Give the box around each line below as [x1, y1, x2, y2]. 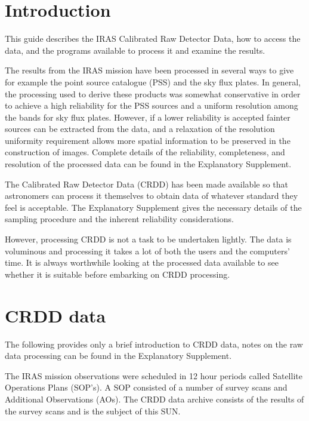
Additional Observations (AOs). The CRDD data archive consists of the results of [5, 392, 304, 405]
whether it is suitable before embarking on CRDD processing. [5, 268, 230, 280]
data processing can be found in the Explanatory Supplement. [5, 349, 232, 362]
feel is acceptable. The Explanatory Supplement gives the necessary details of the [5, 201, 302, 213]
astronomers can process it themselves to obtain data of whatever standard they [5, 189, 298, 202]
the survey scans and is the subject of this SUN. [5, 404, 181, 417]
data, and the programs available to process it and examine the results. [5, 44, 265, 56]
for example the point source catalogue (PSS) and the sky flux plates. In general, [5, 75, 301, 88]
